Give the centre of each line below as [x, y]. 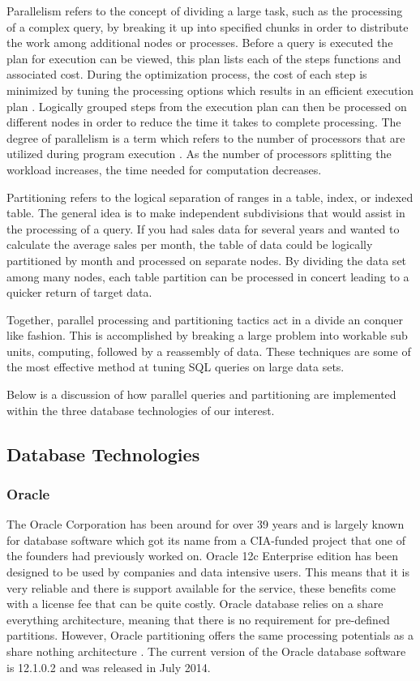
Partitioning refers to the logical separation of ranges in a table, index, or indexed [210, 197]
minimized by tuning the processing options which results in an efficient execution [210, 90]
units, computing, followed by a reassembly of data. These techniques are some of [209, 351]
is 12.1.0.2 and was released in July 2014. [109, 667]
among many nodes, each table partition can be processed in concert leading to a [208, 276]
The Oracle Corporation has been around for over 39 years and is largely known [206, 524]
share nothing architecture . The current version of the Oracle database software [206, 651]
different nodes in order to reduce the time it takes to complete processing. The [204, 122]
